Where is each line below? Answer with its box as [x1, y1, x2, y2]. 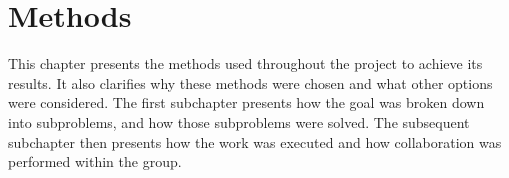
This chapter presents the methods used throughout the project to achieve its [8, 53, 483, 74]
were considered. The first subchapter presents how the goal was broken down [8, 92, 485, 113]
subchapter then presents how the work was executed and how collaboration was [8, 131, 502, 152]
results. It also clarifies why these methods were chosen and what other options [8, 72, 493, 93]
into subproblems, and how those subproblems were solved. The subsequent [8, 111, 470, 132]
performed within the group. [8, 151, 182, 172]
